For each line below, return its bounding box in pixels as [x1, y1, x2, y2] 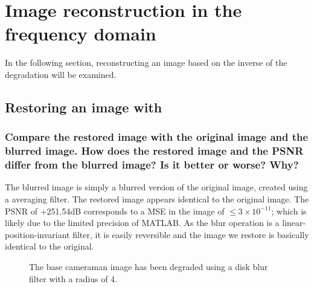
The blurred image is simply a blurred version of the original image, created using [5, 181, 308, 193]
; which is [271, 204, 307, 217]
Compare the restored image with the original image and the [5, 129, 309, 144]
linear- [282, 216, 306, 229]
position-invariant [5, 228, 70, 240]
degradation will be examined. [5, 68, 117, 80]
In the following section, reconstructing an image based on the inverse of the [5, 56, 287, 69]
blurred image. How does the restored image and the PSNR [5, 143, 304, 158]
